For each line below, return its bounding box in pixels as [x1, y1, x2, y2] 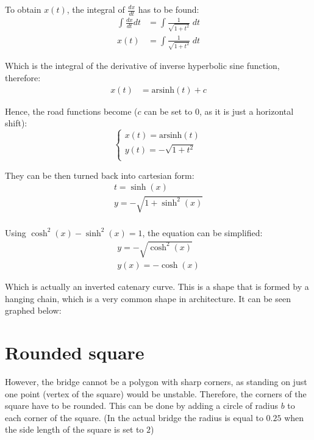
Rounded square [5, 340, 145, 365]
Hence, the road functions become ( [5, 104, 138, 117]
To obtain [5, 3, 41, 15]
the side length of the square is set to [5, 423, 144, 436]
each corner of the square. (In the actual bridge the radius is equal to [5, 411, 263, 424]
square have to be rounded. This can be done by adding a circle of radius [5, 399, 279, 412]
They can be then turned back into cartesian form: [5, 168, 194, 181]
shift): [5, 117, 27, 129]
